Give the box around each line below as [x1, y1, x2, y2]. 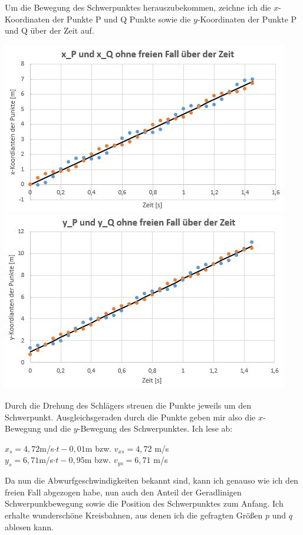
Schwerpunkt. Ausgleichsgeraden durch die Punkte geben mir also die [5, 410, 256, 423]
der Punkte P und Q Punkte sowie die [52, 12, 191, 25]
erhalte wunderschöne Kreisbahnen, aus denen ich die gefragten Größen [5, 508, 263, 521]
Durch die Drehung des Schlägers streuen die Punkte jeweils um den [5, 399, 251, 411]
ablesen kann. [5, 520, 54, 533]
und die [44, 422, 71, 435]
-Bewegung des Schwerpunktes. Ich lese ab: [77, 422, 233, 435]
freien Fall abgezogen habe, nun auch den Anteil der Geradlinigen [5, 485, 242, 498]
